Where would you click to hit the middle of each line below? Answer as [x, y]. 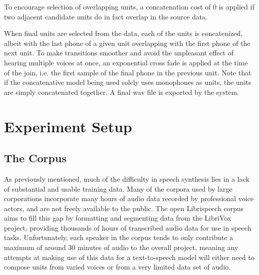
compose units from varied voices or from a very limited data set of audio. [117, 267]
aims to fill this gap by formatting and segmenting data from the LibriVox [118, 218]
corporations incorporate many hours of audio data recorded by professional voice [129, 198]
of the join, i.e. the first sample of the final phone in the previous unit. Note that [128, 72]
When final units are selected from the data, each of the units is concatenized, [123, 33]
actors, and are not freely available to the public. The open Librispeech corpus [124, 208]
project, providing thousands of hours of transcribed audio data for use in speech [128, 227]
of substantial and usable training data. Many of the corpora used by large [118, 188]
